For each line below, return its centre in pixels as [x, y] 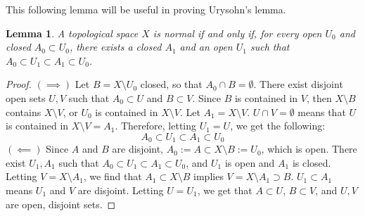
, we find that [113, 176]
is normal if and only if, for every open [237, 33]
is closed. [312, 162]
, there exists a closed [115, 47]
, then [319, 97]
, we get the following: [278, 126]
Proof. [19, 84]
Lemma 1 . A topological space [72, 33]
